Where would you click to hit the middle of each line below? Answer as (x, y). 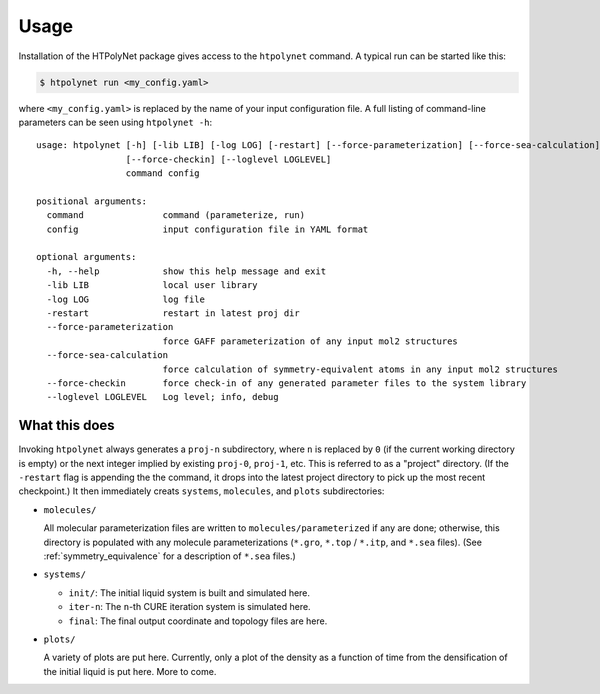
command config (162, 173)
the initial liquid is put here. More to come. (130, 671)
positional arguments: (92, 201)
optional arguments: (86, 257)
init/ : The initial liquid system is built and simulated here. (189, 592)
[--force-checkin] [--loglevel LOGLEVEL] (228, 159)
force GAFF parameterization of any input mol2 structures (310, 341)
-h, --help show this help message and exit (186, 271)
